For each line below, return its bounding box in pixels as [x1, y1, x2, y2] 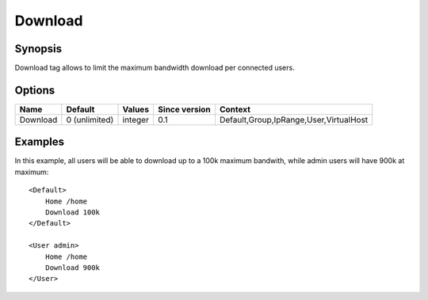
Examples [14, 135, 65, 149]
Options [14, 83, 55, 97]
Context [219, 104, 251, 115]
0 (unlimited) [66, 114, 114, 125]
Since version [158, 104, 211, 115]
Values [122, 104, 150, 115]
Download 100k [44, 208, 101, 217]
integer [122, 114, 150, 125]
